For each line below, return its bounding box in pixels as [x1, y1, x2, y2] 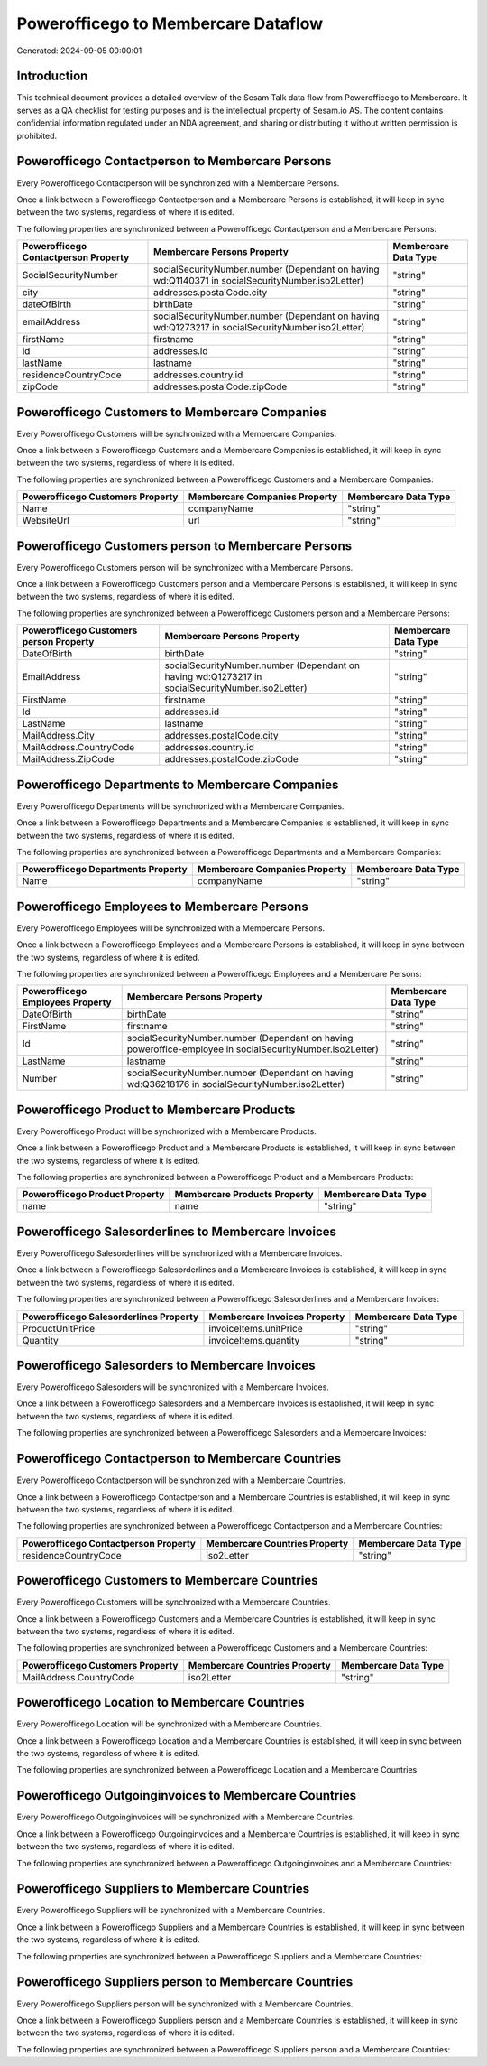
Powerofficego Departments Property [22, 863, 188, 876]
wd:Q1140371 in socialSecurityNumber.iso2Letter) [153, 275, 364, 287]
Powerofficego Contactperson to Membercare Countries [16, 1451, 342, 1466]
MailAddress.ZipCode [22, 753, 115, 766]
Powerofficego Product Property [22, 1188, 165, 1201]
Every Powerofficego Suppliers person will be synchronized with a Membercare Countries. [16, 1998, 354, 2009]
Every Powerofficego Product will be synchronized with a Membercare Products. [16, 1125, 317, 1137]
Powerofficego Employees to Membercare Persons [16, 898, 308, 914]
